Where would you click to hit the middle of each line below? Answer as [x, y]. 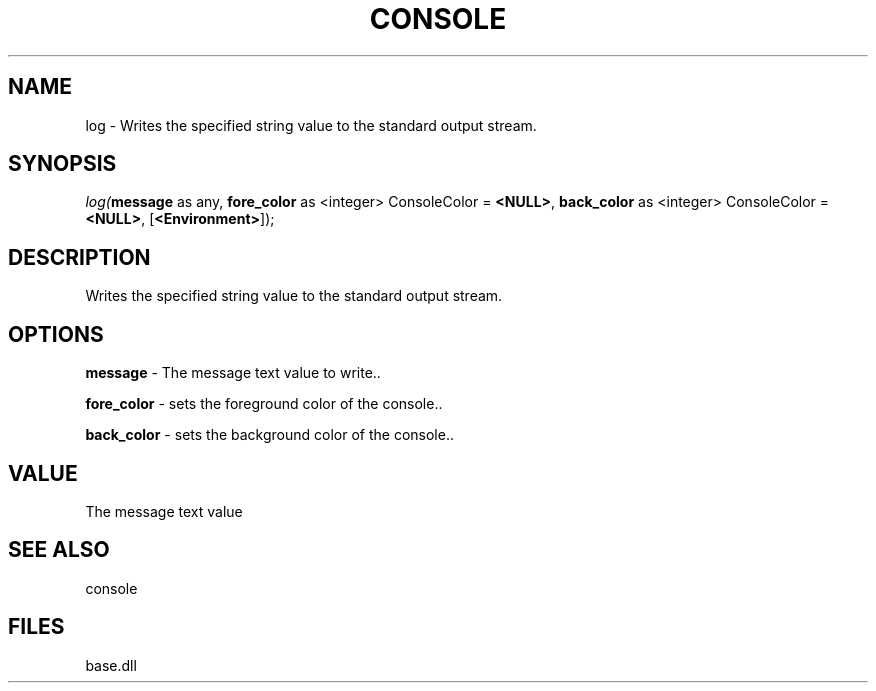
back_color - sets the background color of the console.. [269, 435]
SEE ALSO [59, 550]
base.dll [111, 665]
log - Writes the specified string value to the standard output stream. [311, 125]
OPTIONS [56, 334]
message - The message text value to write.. [233, 373]
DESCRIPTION [79, 257]
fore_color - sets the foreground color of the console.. [264, 404]
